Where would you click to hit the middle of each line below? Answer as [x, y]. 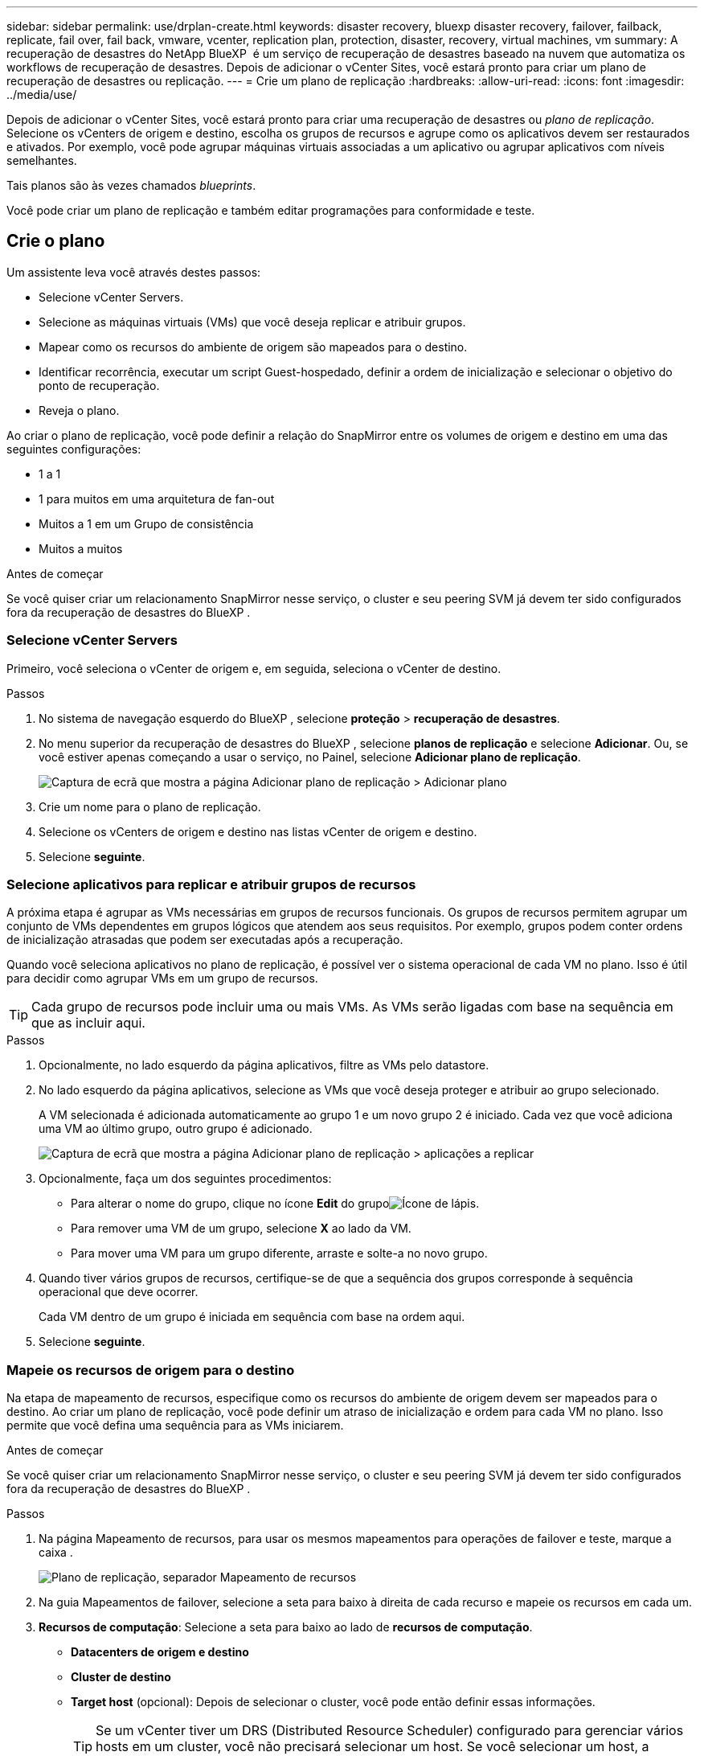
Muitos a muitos [81, 548]
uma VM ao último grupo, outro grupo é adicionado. [176, 1129]
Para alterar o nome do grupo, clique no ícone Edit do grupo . [275, 1204]
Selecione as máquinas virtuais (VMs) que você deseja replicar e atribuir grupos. [252, 322]
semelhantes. [42, 160]
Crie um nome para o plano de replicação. [150, 806]
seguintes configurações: [74, 449]
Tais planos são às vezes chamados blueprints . [131, 185]
